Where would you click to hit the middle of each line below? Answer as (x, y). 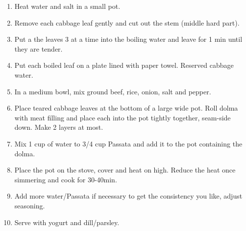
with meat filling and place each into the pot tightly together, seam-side (123, 117)
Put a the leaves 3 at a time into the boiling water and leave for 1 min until (128, 39)
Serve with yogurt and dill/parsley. (67, 222)
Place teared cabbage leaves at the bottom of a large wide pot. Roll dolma (126, 108)
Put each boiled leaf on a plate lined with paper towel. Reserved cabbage (124, 65)
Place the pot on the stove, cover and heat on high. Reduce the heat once (125, 170)
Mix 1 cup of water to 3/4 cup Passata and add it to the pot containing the (128, 143)
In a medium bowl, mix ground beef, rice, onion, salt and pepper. (113, 91)
